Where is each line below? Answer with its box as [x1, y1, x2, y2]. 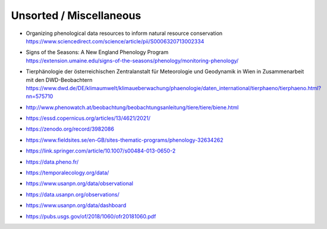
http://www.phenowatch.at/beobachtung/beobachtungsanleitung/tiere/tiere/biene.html [26, 104, 239, 111]
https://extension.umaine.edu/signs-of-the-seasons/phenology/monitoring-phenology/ [26, 57, 239, 64]
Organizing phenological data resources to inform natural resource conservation [26, 30, 223, 37]
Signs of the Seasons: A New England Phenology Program [26, 49, 169, 56]
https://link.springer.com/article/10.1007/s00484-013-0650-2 [26, 147, 176, 154]
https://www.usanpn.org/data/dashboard [26, 202, 127, 209]
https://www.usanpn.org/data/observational [26, 180, 134, 187]
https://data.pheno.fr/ [26, 158, 79, 166]
